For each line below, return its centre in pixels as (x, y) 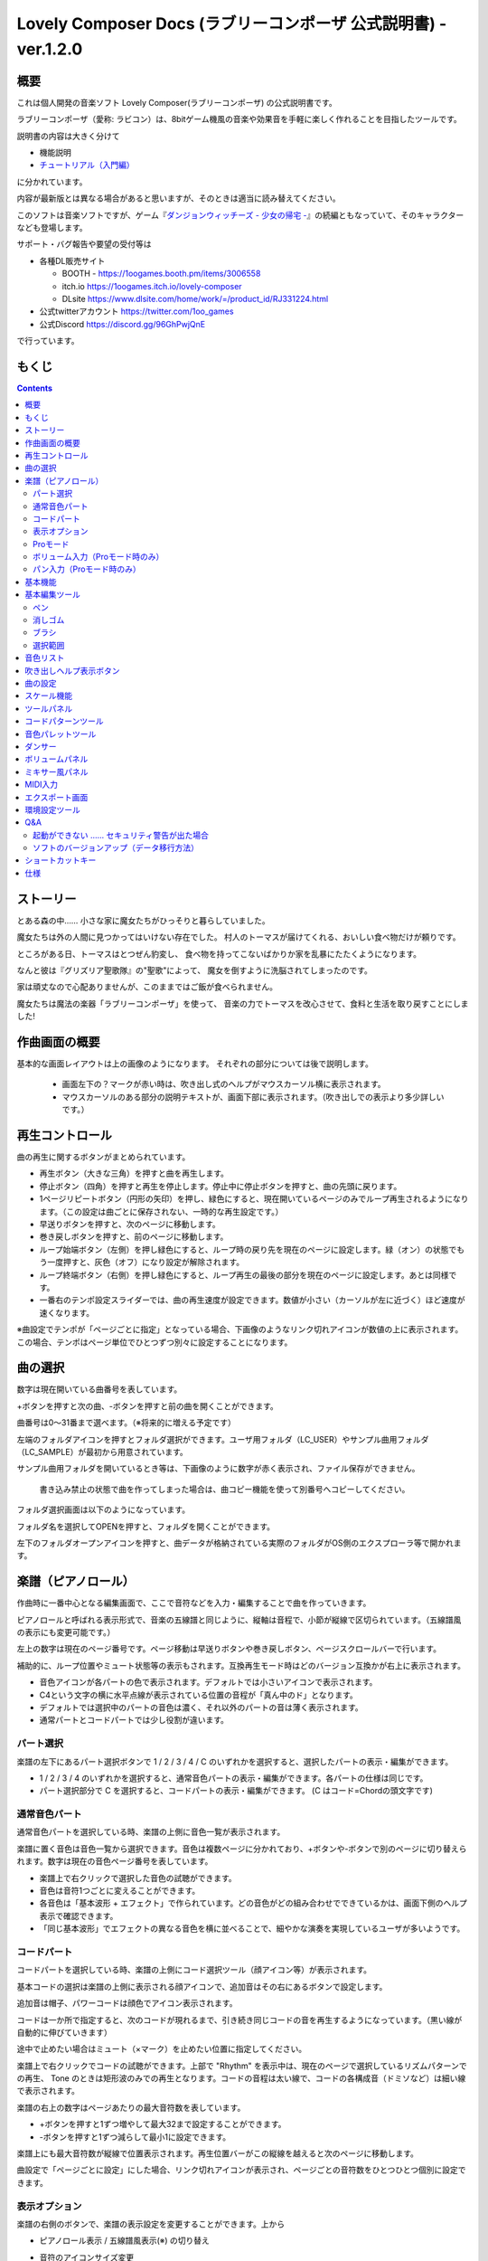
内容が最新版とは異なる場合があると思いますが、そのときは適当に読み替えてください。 (178, 198)
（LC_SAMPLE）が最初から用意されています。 (103, 1452)
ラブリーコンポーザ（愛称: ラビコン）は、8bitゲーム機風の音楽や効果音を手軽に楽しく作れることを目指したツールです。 (239, 119)
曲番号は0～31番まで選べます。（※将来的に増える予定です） (127, 1423)
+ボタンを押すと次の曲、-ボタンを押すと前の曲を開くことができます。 (148, 1405)
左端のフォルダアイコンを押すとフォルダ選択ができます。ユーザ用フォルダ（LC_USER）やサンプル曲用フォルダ (223, 1439)
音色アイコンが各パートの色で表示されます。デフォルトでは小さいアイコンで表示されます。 (208, 1682)
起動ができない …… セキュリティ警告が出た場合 (121, 835)
